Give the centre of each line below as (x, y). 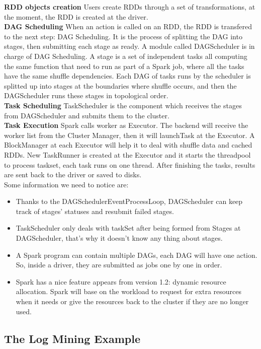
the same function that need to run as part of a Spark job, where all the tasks (124, 66)
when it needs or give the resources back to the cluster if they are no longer (132, 301)
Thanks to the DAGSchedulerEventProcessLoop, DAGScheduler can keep (129, 201)
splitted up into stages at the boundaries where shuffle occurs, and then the (120, 85)
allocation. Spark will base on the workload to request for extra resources (128, 291)
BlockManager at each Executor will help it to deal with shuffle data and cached (128, 145)
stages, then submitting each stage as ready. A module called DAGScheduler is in (129, 46)
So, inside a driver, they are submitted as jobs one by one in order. (119, 265)
